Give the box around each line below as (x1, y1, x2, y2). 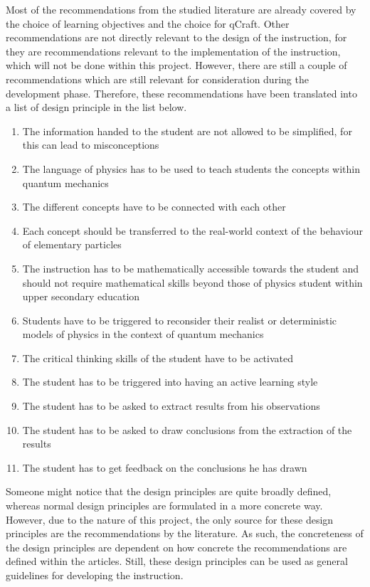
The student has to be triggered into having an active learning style (22, 374, 318, 389)
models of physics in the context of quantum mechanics (22, 327, 264, 342)
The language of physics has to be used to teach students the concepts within (22, 161, 360, 176)
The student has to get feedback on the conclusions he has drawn (22, 460, 307, 475)
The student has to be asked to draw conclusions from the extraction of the (22, 422, 352, 437)
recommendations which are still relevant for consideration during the (6, 71, 309, 86)
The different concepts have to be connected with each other (22, 199, 286, 214)
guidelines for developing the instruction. (6, 568, 184, 582)
